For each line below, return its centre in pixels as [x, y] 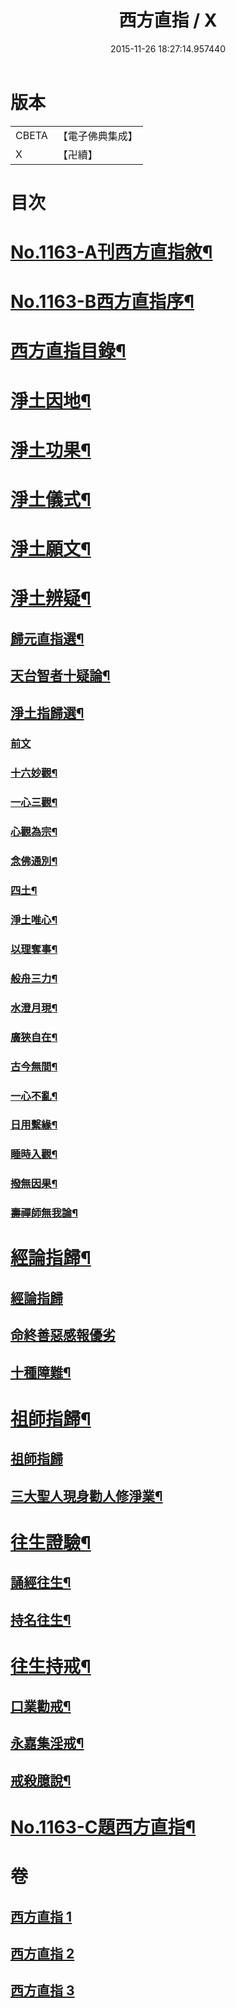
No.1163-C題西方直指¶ [103, 1827]
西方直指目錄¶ [68, 351]
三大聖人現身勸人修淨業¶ [86, 1496]
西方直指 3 [42, 1991]
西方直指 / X [168, 20]
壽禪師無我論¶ [44, 1213]
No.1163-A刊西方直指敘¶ [111, 252]
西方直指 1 [41, 1916]
